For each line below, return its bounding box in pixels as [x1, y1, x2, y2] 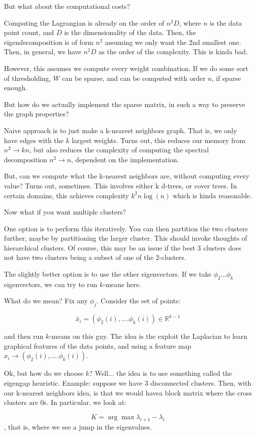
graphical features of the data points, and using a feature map [4, 340, 192, 351]
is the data [210, 17, 242, 28]
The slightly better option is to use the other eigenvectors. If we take [4, 269, 212, 279]
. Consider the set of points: [96, 295, 181, 306]
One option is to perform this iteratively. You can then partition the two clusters [4, 223, 248, 233]
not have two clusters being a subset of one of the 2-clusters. [4, 252, 186, 262]
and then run [4, 331, 44, 341]
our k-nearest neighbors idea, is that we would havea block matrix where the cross [4, 387, 252, 398]
